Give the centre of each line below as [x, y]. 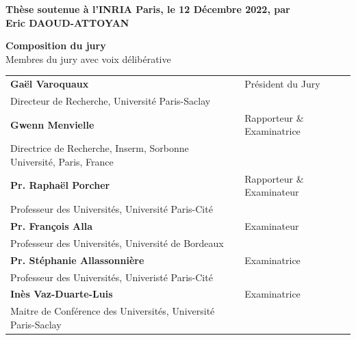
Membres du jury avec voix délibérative [88, 58]
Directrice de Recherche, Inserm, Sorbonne [100, 148]
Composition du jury [56, 45]
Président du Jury [282, 84]
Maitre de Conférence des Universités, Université [113, 311]
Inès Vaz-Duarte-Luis [62, 294]
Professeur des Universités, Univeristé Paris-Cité [112, 277]
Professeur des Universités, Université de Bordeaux [117, 243]
